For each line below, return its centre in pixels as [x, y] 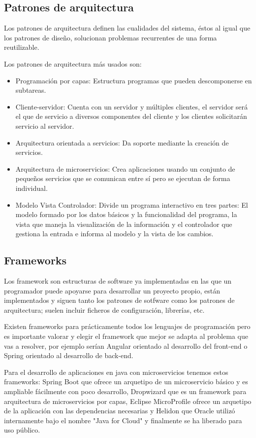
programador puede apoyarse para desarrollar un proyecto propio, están [112, 290]
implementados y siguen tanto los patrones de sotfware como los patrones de [119, 300]
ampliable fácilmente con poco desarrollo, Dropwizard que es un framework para [125, 391]
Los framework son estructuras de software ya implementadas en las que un [118, 281]
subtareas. [31, 90]
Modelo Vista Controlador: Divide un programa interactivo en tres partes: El [132, 204]
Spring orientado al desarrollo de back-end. [69, 355]
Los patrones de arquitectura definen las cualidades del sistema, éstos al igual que [127, 28]
